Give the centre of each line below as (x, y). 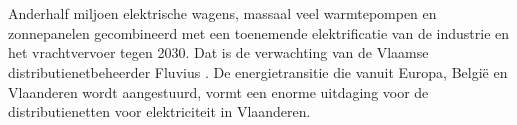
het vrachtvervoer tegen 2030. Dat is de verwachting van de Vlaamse (218, 52)
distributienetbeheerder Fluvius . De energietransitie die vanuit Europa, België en (258, 71)
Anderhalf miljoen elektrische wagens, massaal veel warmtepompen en (222, 13)
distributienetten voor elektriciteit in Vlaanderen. (159, 111)
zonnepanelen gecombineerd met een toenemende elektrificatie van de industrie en (259, 32)
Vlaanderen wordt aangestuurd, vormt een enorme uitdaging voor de (218, 91)
